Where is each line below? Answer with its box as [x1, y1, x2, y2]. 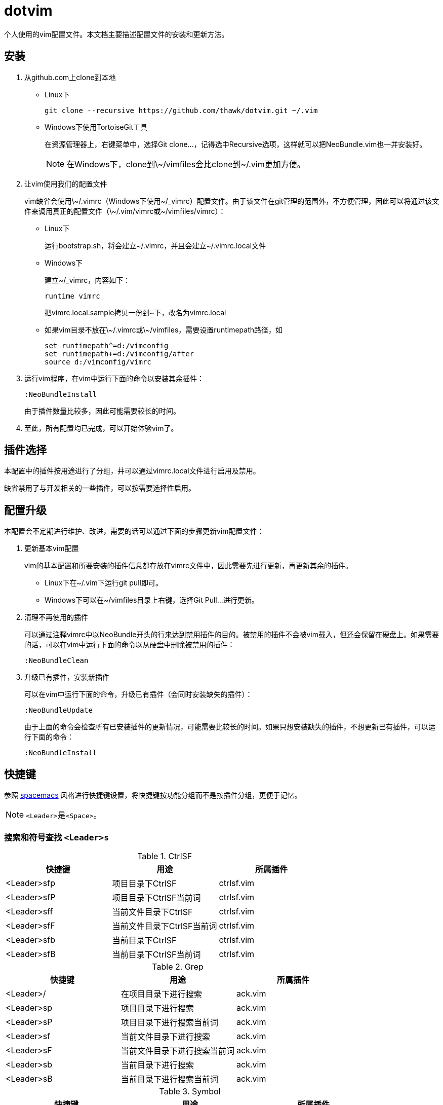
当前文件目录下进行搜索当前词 [121, 1045, 235, 1056]
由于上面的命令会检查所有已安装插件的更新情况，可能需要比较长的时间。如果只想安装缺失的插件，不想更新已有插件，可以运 [24, 722, 435, 731]
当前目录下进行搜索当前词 [121, 1074, 219, 1084]
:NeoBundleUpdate [24, 706, 93, 715]
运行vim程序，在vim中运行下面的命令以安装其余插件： [24, 374, 205, 383]
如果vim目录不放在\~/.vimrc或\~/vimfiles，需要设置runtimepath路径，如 [45, 325, 283, 334]
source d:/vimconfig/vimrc [45, 357, 151, 366]
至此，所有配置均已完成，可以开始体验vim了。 [24, 423, 178, 432]
